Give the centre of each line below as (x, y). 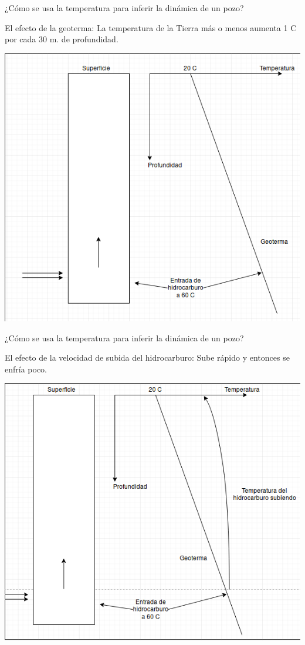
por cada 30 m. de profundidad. (62, 39)
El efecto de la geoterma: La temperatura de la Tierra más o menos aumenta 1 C (151, 27)
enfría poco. (26, 369)
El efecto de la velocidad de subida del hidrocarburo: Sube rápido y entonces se (147, 357)
